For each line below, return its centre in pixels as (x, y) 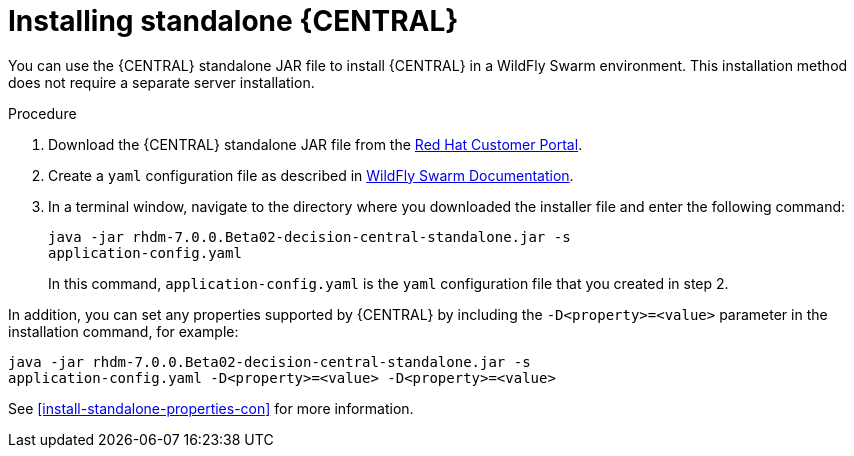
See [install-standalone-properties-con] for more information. (211, 408)
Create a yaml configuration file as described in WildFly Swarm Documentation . (311, 175)
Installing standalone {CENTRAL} (233, 21)
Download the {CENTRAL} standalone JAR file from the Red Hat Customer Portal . (315, 144)
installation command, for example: (123, 331)
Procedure (42, 113)
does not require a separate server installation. (161, 82)
